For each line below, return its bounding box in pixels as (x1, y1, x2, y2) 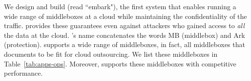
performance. (4, 68, 43, 78)
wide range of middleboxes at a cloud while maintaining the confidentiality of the (4, 11, 247, 21)
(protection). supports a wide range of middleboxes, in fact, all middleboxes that (4, 39, 245, 49)
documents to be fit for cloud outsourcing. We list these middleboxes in (4, 49, 218, 59)
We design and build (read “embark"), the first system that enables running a (4, 1, 236, 11)
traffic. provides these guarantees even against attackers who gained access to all (4, 20, 245, 31)
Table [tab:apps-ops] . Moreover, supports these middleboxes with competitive (4, 58, 236, 68)
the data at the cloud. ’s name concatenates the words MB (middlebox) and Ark (4, 30, 245, 40)
